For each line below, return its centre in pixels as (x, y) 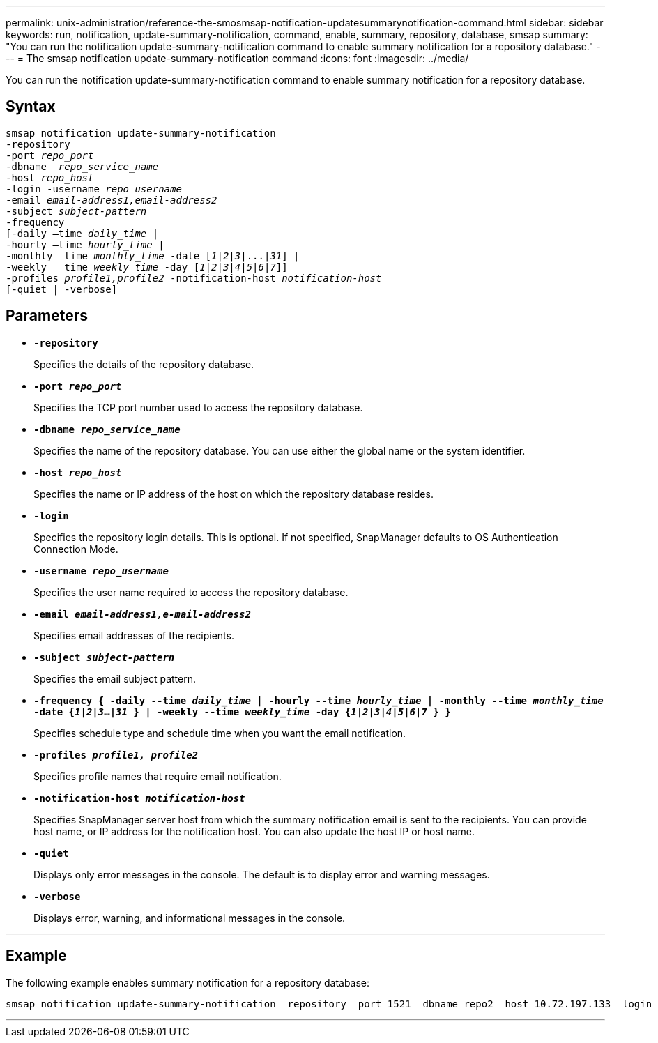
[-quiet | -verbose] (62, 289)
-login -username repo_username (94, 189)
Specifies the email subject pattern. (115, 678)
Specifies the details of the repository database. (144, 364)
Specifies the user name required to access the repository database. (191, 592)
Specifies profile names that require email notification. (158, 776)
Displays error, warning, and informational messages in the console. (190, 918)
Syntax (31, 107)
